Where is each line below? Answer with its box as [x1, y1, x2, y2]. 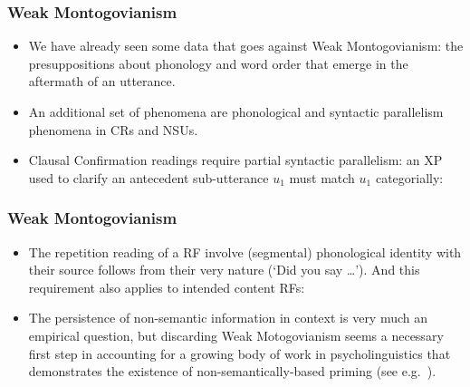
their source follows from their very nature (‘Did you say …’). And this [28, 260, 420, 279]
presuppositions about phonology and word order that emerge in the [28, 53, 408, 73]
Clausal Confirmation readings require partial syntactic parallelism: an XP [28, 150, 443, 169]
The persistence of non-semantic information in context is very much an [28, 308, 428, 327]
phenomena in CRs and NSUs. [28, 120, 198, 139]
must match [289, 168, 355, 187]
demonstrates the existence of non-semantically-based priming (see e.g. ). [28, 362, 436, 381]
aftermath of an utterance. [28, 72, 176, 91]
